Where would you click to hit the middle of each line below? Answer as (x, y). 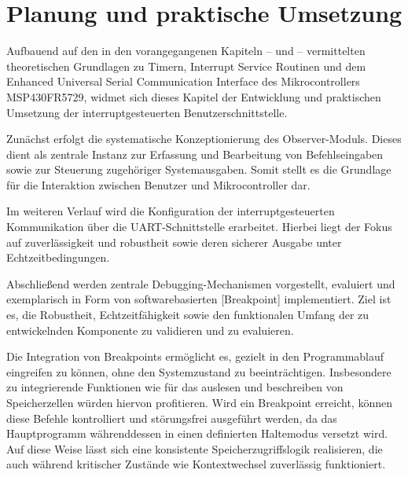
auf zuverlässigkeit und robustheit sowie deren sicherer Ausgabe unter (174, 242)
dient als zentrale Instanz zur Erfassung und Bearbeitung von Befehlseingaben (195, 154)
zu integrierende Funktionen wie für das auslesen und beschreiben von (175, 387)
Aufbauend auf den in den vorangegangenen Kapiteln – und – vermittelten (186, 51)
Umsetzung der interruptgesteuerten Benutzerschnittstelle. (147, 112)
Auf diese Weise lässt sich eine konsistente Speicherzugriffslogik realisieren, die (195, 448)
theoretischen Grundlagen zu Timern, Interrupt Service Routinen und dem (186, 66)
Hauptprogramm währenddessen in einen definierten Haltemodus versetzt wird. (197, 433)
